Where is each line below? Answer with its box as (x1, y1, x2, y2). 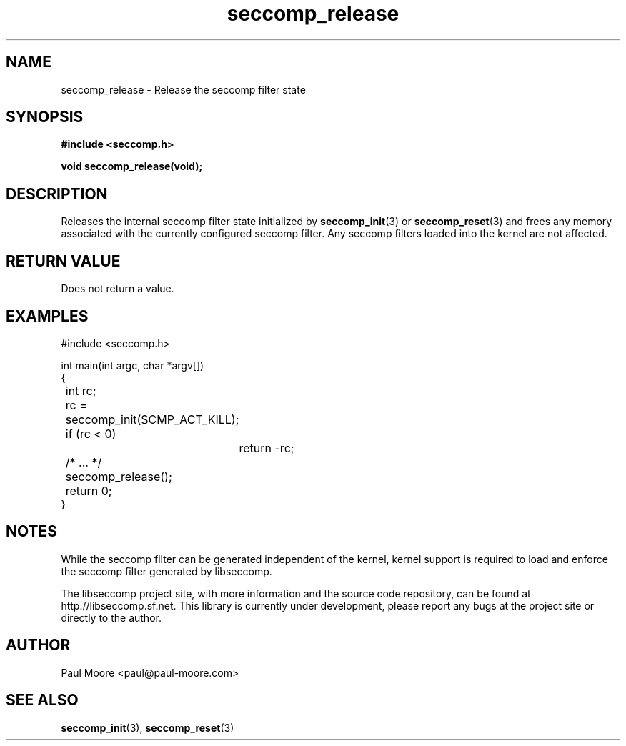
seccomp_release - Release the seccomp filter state (61, 83, 306, 96)
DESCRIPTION (6, 184, 108, 203)
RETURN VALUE (6, 252, 121, 270)
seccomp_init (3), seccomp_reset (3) (61, 721, 234, 734)
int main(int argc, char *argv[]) (61, 359, 204, 372)
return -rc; (239, 440, 294, 455)
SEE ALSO (6, 691, 79, 710)
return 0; (65, 483, 112, 498)
